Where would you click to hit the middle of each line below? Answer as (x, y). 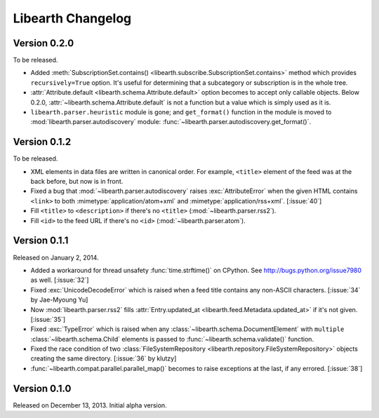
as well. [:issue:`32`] (60, 280)
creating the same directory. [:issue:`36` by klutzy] (104, 358)
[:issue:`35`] (48, 319)
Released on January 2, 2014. (56, 257)
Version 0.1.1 (41, 241)
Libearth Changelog (72, 18)
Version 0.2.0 (44, 43)
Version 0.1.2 (42, 142)
